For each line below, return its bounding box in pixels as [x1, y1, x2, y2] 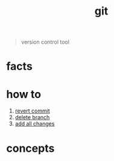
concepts [6, 141, 55, 155]
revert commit [14, 107, 50, 114]
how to [6, 87, 41, 101]
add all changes [14, 120, 55, 128]
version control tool [21, 38, 69, 46]
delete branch [14, 114, 50, 121]
